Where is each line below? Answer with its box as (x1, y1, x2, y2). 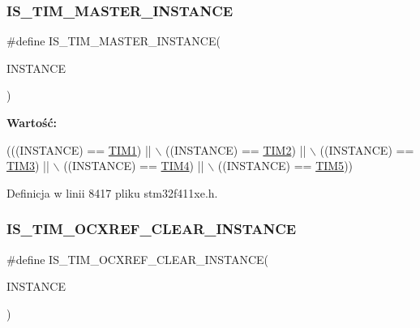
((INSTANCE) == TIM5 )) (217, 157, 354, 174)
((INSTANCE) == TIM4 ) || (63, 157, 204, 174)
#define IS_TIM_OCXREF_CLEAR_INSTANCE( (6, 250, 268, 267)
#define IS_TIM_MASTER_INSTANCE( (6, 32, 221, 49)
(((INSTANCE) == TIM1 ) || (6, 141, 152, 158)
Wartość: (6, 114, 58, 130)
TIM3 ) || (6, 157, 49, 174)
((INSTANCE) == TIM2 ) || (165, 141, 306, 158)
